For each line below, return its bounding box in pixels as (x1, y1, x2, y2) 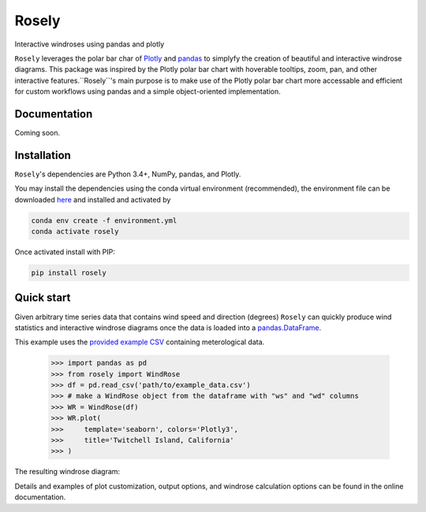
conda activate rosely (31, 227, 119, 236)
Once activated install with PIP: (14, 247, 116, 257)
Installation (14, 148, 71, 161)
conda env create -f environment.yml (31, 216, 177, 224)
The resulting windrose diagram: (14, 467, 121, 477)
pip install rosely (31, 269, 106, 277)
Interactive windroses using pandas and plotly (14, 39, 165, 49)
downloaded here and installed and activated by (14, 195, 171, 204)
